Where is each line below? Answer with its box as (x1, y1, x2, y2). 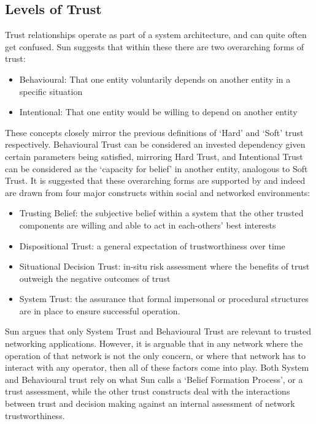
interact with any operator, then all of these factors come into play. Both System (5, 361, 309, 374)
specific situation (19, 85, 83, 97)
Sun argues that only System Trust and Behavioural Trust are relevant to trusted (5, 325, 312, 338)
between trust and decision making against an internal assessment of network (5, 397, 295, 410)
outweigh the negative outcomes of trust (19, 271, 171, 284)
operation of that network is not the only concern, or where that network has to (5, 349, 306, 362)
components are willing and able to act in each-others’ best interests (19, 218, 276, 231)
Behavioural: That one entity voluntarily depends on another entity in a (19, 72, 291, 85)
